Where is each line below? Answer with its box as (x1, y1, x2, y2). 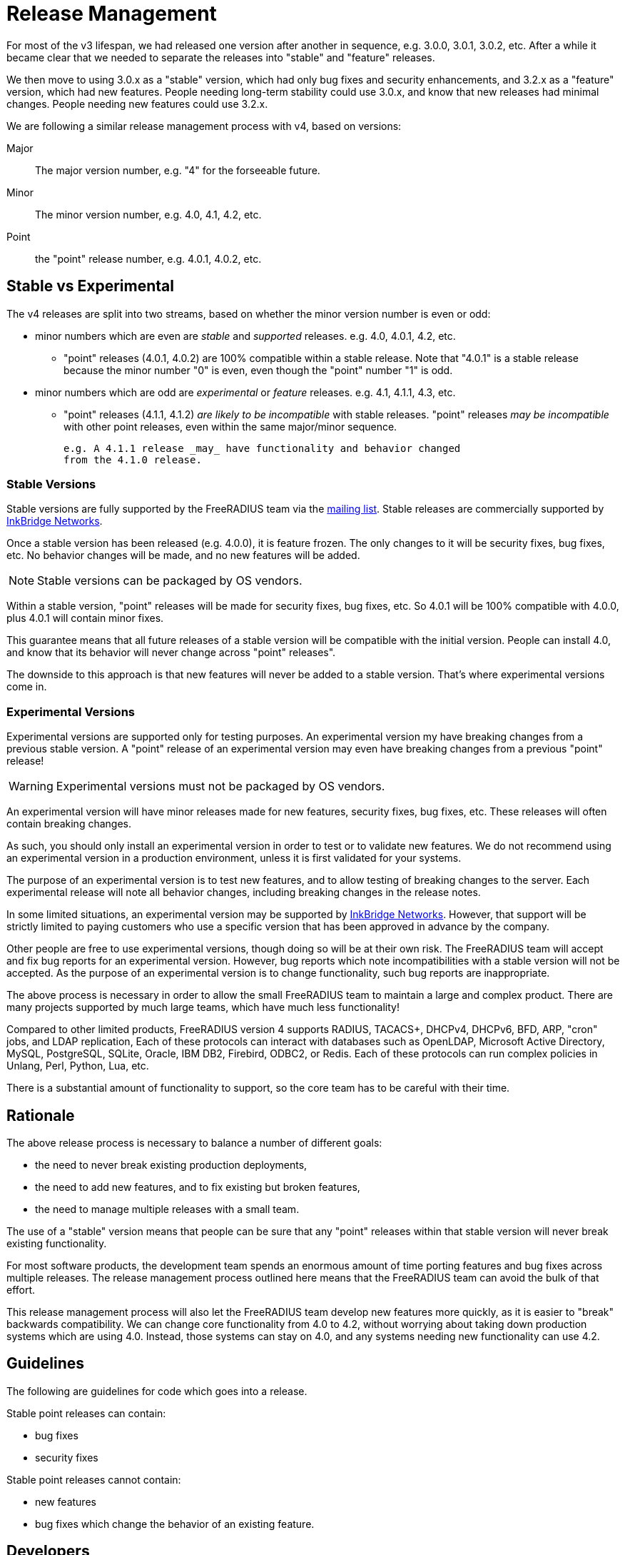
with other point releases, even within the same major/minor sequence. (63, 420, 397, 433)
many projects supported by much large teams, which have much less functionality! (6, 1001, 400, 1014)
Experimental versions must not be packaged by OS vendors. (56, 779, 385, 794)
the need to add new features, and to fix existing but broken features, (35, 1180, 360, 1193)
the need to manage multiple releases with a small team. (35, 1202, 300, 1215)
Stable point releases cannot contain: (6, 1473, 181, 1486)
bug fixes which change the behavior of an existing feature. (35, 1517, 315, 1530)
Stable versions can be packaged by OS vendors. (37, 573, 303, 588)
